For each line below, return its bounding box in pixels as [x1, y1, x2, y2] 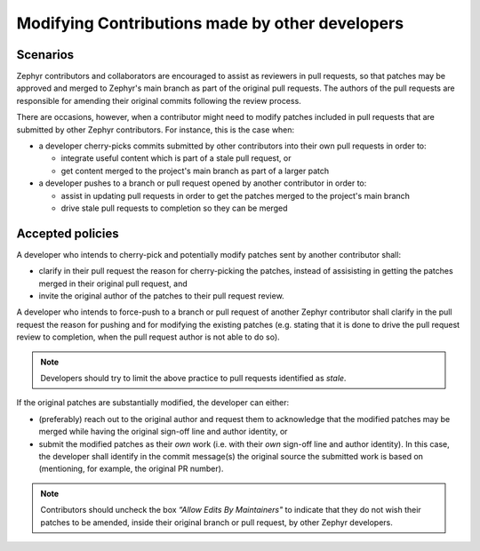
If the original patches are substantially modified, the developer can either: [16, 397, 290, 408]
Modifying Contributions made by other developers [16, 13, 404, 33]
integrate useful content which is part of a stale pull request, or [60, 153, 292, 164]
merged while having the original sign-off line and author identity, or [38, 427, 288, 437]
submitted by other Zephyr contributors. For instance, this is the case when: [16, 124, 295, 135]
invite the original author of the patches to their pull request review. [38, 291, 284, 301]
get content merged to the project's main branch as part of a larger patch [60, 165, 329, 176]
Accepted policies [16, 226, 119, 241]
